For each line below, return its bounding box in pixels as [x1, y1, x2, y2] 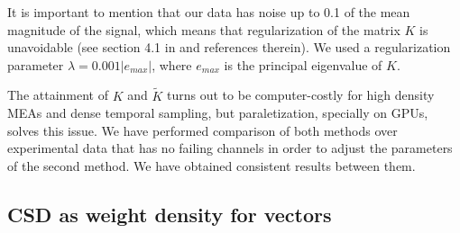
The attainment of [7, 85, 108, 104]
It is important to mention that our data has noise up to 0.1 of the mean [7, 3, 410, 21]
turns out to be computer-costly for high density [167, 85, 435, 104]
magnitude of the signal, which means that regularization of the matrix [7, 20, 400, 39]
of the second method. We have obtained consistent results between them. [7, 156, 416, 175]
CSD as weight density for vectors [7, 200, 332, 228]
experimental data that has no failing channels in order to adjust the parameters [7, 139, 453, 157]
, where [152, 55, 192, 74]
